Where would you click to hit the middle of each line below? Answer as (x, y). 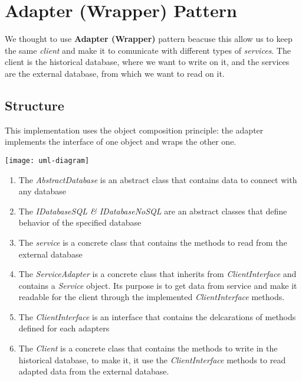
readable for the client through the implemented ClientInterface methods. (152, 297)
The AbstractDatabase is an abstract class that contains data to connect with (158, 179)
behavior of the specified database (80, 222)
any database (42, 191)
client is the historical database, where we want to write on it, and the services (147, 62)
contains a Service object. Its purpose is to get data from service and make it (158, 285)
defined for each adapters (64, 328)
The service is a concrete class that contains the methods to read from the (153, 242)
